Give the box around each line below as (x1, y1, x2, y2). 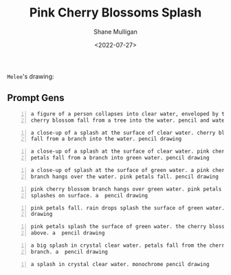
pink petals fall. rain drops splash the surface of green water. (30, 204, 225, 211)
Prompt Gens (7, 92, 65, 104)
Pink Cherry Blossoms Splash (29, 5, 202, 21)
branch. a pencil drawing (30, 248, 108, 255)
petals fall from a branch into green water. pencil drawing (30, 155, 210, 162)
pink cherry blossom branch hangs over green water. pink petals (30, 186, 222, 192)
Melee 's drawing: (7, 72, 54, 80)
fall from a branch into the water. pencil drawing (30, 135, 182, 142)
